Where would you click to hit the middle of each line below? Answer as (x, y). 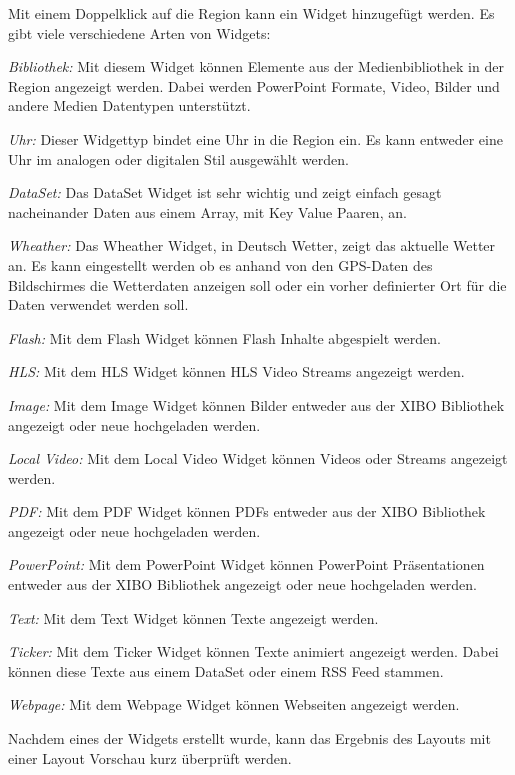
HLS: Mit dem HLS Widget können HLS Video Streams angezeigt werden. (236, 371)
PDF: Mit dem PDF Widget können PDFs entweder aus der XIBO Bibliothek (247, 511)
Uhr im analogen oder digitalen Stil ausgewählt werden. (178, 158)
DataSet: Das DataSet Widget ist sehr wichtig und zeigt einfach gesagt (225, 192)
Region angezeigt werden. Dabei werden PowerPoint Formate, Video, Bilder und (254, 85)
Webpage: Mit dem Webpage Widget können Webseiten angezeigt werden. (234, 704)
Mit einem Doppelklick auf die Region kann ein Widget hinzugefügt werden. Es (251, 13)
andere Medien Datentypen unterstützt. (129, 105)
